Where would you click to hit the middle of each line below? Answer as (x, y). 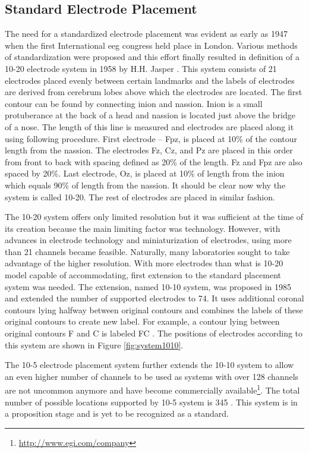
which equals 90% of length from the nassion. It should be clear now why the (145, 185)
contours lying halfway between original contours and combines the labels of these (154, 309)
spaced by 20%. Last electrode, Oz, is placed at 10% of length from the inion (145, 173)
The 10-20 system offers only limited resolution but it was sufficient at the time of (154, 217)
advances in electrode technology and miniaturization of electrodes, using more (148, 240)
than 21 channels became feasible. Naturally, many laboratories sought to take (147, 251)
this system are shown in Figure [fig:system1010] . (94, 345)
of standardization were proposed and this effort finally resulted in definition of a (152, 57)
